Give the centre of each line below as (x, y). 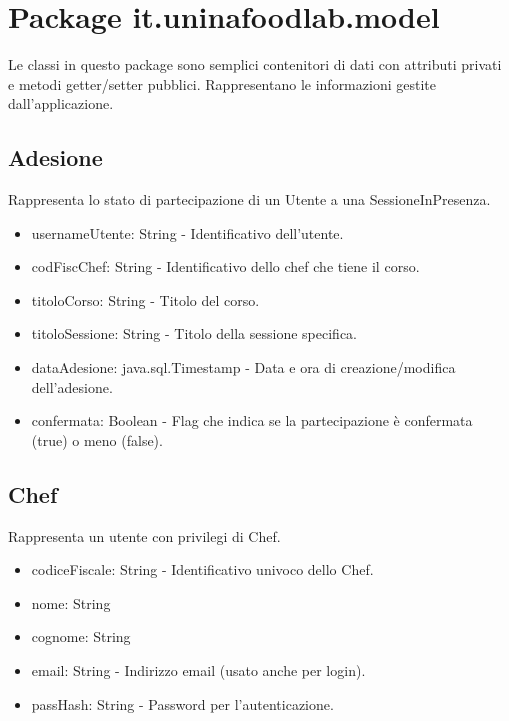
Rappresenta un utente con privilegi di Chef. (144, 535)
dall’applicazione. (61, 103)
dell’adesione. (72, 386)
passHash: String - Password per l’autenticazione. (182, 703)
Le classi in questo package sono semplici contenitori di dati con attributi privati (255, 64)
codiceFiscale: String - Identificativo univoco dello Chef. (202, 569)
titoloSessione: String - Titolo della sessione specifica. (194, 333)
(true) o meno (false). (97, 439)
